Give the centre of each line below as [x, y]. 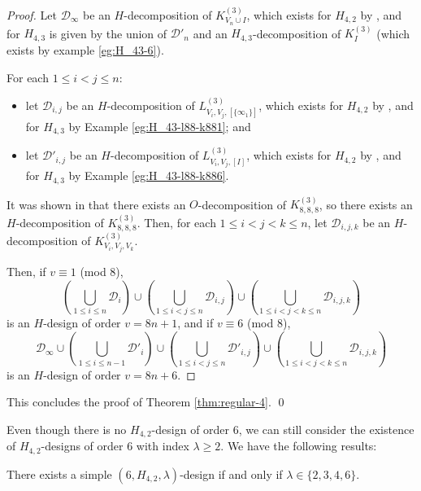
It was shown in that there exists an [96, 204]
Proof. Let [32, 14]
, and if [195, 323]
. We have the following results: [299, 446]
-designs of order [82, 446]
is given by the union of [108, 33]
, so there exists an [366, 204]
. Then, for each [176, 222]
